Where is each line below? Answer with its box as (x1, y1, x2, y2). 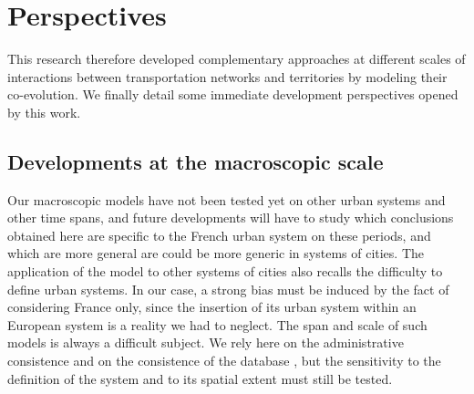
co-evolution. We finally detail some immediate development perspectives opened (7, 85, 459, 104)
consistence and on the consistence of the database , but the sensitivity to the (7, 351, 441, 370)
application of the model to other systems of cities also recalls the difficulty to (7, 262, 443, 281)
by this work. (7, 102, 81, 121)
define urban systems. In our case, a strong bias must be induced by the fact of (7, 279, 449, 298)
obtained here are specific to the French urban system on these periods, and (7, 225, 431, 244)
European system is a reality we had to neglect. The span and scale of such (7, 315, 428, 334)
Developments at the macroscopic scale (7, 147, 384, 175)
